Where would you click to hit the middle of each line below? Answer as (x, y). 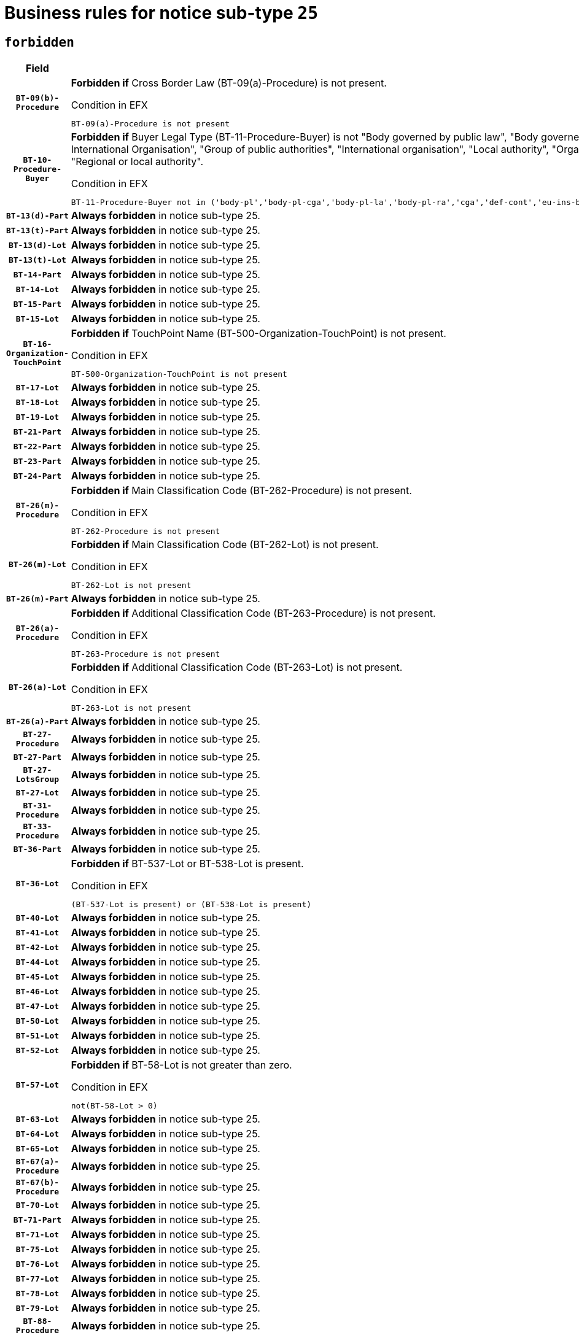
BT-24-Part (37, 476)
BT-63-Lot (37, 1119)
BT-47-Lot (37, 1006)
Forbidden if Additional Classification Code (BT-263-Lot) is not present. (237, 667)
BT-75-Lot (37, 1249)
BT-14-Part (37, 274)
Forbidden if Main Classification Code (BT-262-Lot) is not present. (225, 545)
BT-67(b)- (37, 1183)
